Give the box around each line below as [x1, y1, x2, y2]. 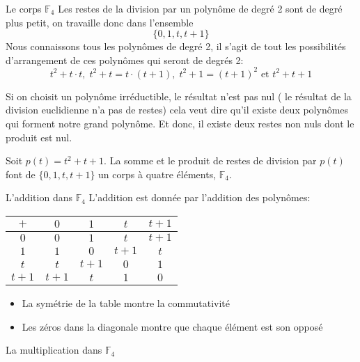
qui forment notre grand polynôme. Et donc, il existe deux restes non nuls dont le [6, 116, 354, 131]
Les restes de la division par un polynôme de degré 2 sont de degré [58, 1, 343, 15]
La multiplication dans [6, 343, 102, 357]
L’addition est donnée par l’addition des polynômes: [88, 190, 311, 205]
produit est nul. [6, 129, 72, 144]
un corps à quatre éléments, [98, 166, 217, 181]
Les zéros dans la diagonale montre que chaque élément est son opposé [22, 319, 323, 333]
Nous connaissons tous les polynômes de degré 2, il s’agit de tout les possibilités [6, 39, 346, 54]
